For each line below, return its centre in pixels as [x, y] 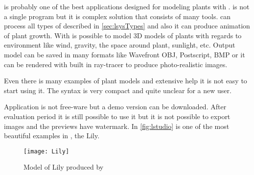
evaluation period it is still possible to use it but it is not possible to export [117, 116]
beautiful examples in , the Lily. [52, 136]
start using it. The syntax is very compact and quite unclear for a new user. [118, 90]
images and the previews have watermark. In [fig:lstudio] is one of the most [117, 126]
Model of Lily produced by [64, 167]
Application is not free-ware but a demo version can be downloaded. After [115, 107]
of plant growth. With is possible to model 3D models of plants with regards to [123, 35]
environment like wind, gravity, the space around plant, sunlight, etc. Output [120, 45]
